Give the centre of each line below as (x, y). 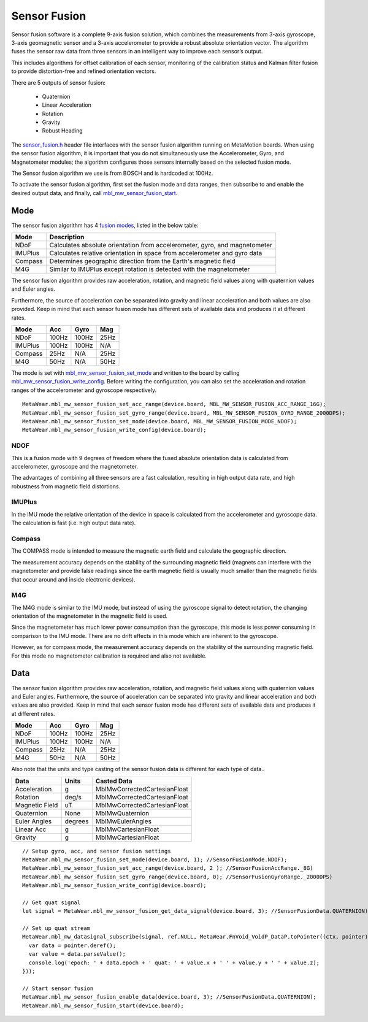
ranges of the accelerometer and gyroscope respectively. (84, 390)
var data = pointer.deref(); (72, 945)
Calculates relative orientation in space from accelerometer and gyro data (156, 253)
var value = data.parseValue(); (77, 954)
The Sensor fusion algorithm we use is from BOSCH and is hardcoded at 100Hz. (112, 173)
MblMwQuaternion (122, 813)
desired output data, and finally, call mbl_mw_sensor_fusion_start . (94, 193)
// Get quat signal (52, 902)
